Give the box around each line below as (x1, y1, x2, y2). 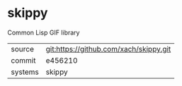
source (11, 44, 34, 54)
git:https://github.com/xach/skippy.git (45, 44, 171, 54)
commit (11, 55, 36, 65)
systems (11, 67, 39, 77)
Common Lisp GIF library (7, 28, 80, 37)
